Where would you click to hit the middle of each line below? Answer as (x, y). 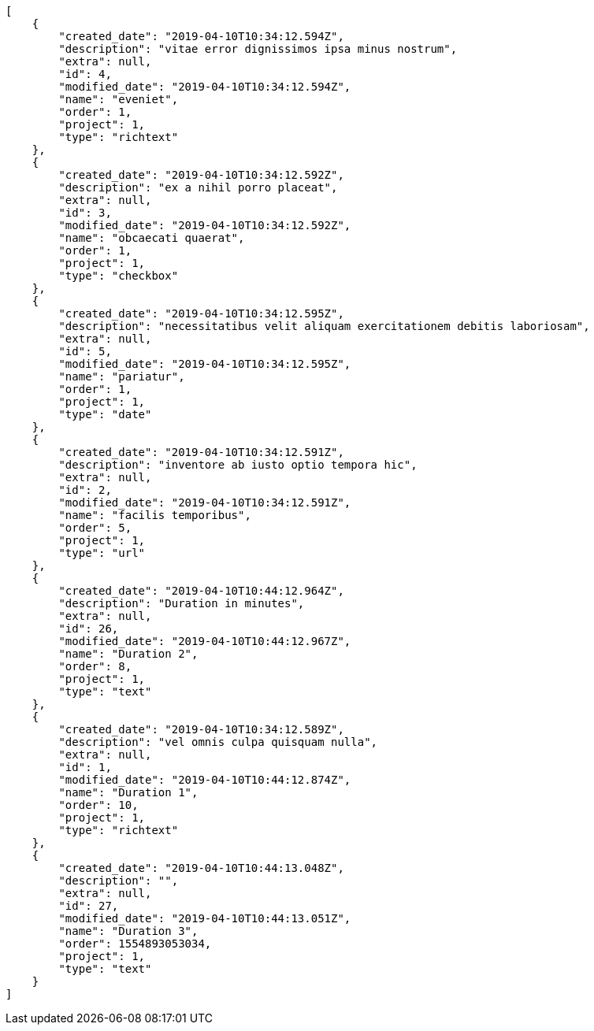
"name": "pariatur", (122, 376)
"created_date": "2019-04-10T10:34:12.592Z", (201, 175)
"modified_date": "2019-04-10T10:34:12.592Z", (205, 225)
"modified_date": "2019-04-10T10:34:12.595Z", (205, 364)
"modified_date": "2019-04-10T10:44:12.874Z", (205, 780)
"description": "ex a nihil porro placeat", (198, 187)
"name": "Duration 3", (128, 931)
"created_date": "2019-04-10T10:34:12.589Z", (201, 729)
